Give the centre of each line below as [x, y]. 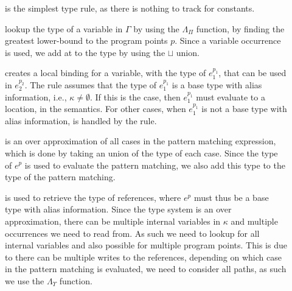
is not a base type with [244, 109]
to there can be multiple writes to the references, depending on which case [143, 257]
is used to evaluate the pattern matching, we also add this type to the [155, 165]
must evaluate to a [231, 96]
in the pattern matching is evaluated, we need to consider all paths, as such [146, 269]
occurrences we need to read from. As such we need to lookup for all [132, 233]
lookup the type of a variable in [64, 28]
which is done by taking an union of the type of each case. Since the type [141, 153]
